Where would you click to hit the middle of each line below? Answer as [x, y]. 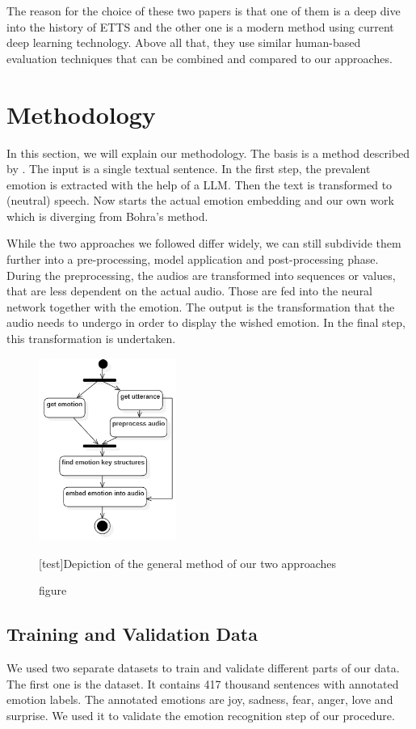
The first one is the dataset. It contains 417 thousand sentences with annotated [203, 683]
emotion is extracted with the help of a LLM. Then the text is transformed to [200, 184]
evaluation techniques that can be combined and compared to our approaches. [200, 58]
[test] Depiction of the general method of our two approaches [187, 563]
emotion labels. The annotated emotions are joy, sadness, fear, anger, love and [200, 699]
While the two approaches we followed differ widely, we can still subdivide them [204, 243]
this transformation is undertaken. [91, 339]
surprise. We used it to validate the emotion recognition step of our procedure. [201, 715]
